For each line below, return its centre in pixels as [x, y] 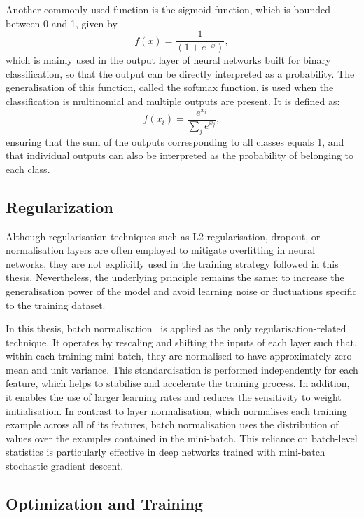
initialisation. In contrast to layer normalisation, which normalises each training [176, 410]
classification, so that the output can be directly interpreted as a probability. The [180, 73]
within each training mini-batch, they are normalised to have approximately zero [179, 356]
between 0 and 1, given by [62, 23]
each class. [28, 169]
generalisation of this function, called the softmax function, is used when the [170, 87]
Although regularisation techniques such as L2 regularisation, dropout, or [163, 236]
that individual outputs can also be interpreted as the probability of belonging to [180, 155]
